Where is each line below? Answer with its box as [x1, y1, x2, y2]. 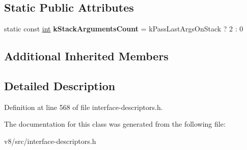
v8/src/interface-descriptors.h [4, 135, 96, 146]
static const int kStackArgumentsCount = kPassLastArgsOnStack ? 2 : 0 [4, 23, 243, 34]
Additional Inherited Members [4, 48, 169, 64]
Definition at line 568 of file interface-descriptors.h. [4, 101, 163, 112]
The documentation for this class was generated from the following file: [4, 119, 226, 129]
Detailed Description [4, 78, 116, 93]
